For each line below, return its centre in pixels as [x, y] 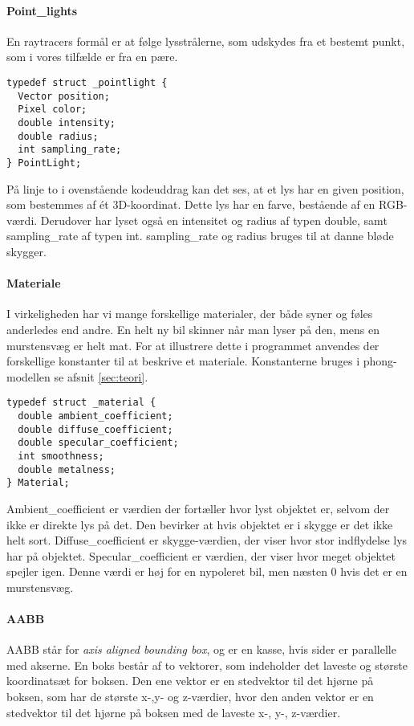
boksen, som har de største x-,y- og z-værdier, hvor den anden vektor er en [190, 697]
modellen [28, 376]
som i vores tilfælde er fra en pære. [92, 57]
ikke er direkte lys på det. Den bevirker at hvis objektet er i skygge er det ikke [200, 524]
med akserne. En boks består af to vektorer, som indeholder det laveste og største [207, 665]
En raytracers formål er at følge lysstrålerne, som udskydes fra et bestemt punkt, [206, 41]
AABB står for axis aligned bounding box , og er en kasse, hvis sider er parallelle [201, 649]
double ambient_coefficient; [95, 416]
